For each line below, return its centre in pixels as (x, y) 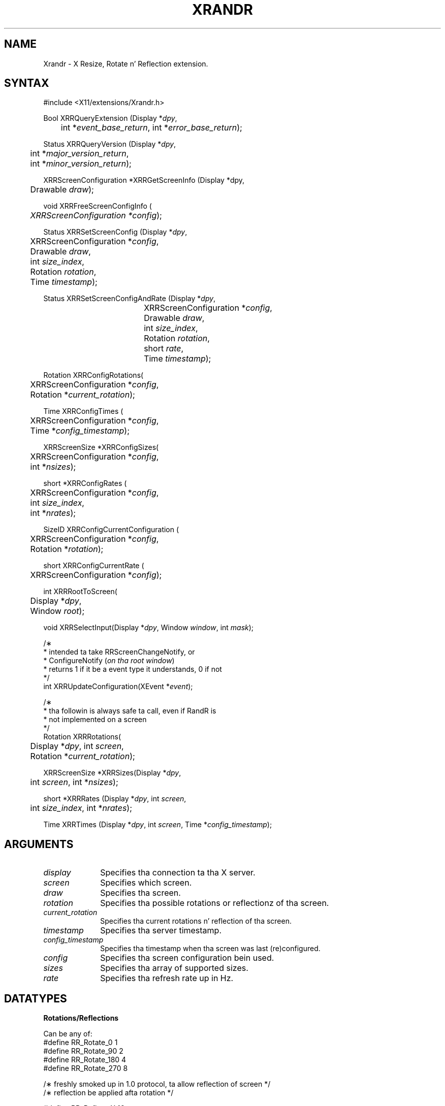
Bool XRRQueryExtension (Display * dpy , (110, 118)
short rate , (164, 349)
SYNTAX (27, 83)
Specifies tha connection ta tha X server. (178, 873)
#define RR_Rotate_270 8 (86, 1068)
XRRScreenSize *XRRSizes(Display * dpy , (112, 773)
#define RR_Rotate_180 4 (85, 1060)
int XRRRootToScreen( (80, 592)
